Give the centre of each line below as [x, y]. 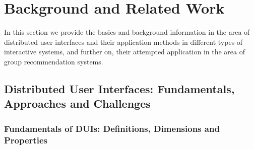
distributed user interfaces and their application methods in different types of [123, 42]
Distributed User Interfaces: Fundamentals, [119, 88]
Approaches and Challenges [77, 103]
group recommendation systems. [54, 61]
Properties [26, 140]
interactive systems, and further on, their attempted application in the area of [125, 52]
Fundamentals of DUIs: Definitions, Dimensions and [112, 128]
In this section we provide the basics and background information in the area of [127, 32]
